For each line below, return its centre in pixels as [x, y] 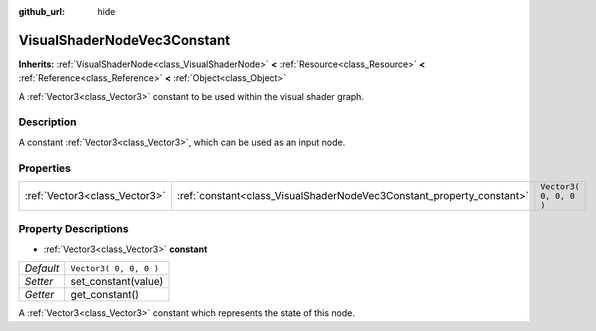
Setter [39, 282]
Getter [39, 295]
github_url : [41, 11]
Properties [45, 168]
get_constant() [105, 295]
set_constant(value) [117, 282]
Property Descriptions [73, 229]
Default [42, 268]
